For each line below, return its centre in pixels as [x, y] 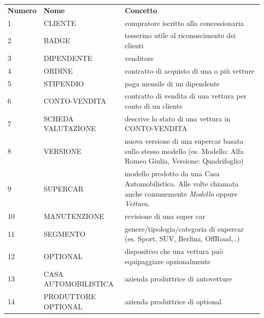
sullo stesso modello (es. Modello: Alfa [184, 151]
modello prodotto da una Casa [172, 173]
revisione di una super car [165, 216]
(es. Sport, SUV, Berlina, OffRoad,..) [182, 239]
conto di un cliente [154, 106]
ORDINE [58, 70]
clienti [134, 45]
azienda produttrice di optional [173, 301]
